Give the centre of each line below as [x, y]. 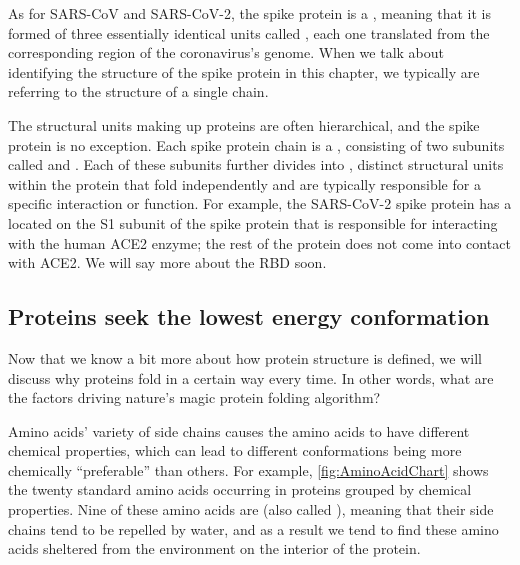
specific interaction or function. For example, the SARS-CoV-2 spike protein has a [260, 203]
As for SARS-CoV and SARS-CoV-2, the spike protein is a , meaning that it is [249, 13]
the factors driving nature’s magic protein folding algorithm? [194, 397]
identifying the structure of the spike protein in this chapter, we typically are [244, 71]
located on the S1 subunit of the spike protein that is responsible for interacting [253, 222]
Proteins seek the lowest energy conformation [249, 316]
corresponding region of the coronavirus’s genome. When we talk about [226, 52]
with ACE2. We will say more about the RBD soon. [167, 262]
